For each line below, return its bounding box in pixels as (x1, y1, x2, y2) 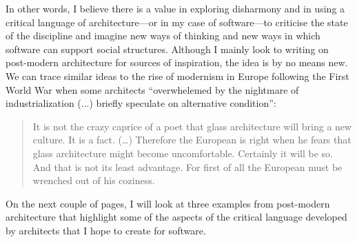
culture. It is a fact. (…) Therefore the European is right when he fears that (32, 132, 351, 147)
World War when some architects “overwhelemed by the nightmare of (6, 82, 299, 97)
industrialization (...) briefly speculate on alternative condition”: (6, 96, 276, 110)
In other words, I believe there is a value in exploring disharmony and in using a (6, 1, 345, 15)
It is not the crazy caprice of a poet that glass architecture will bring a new (32, 119, 352, 133)
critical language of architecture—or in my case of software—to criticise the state (6, 14, 348, 29)
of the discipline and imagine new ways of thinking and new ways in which (6, 28, 320, 43)
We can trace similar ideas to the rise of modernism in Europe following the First (6, 68, 349, 83)
